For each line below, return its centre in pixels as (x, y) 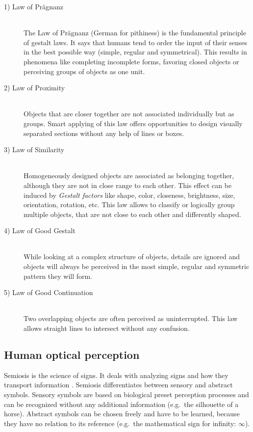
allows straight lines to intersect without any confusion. (107, 328)
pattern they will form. (58, 276)
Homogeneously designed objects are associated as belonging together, (129, 175)
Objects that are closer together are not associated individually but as (129, 114)
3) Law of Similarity (34, 149)
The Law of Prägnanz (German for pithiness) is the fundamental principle (135, 33)
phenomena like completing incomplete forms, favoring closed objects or (131, 61)
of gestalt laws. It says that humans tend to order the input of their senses (136, 42)
